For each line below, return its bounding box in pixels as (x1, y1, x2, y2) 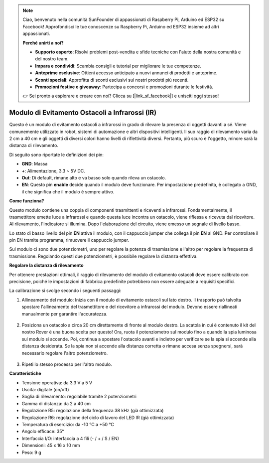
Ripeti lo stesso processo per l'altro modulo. (21, 361, 112, 367)
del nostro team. (35, 56, 69, 62)
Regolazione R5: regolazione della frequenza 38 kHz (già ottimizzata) (21, 408, 164, 414)
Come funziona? (9, 198, 44, 204)
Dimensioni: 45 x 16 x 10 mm (21, 443, 80, 449)
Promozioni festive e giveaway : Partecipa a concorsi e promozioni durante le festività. (35, 84, 214, 90)
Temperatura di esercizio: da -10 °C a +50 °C (21, 422, 114, 428)
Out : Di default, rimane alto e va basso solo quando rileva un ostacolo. (21, 174, 166, 180)
